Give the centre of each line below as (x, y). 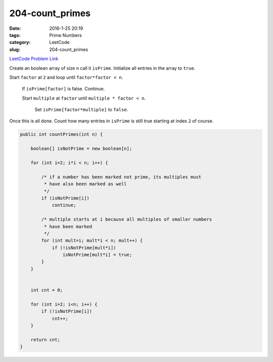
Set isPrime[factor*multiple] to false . (81, 110)
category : (20, 42)
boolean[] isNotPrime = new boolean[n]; (81, 149)
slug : (15, 49)
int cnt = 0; (47, 290)
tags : (15, 35)
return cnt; (45, 340)
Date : (15, 28)
